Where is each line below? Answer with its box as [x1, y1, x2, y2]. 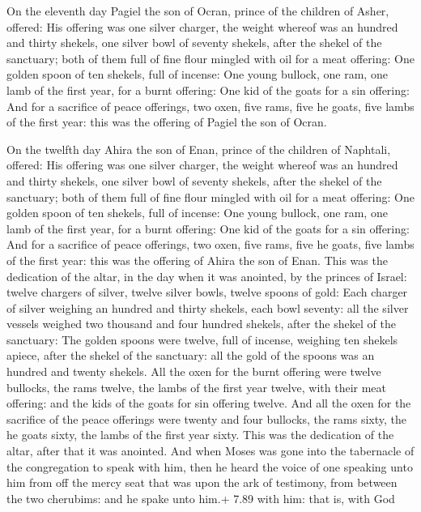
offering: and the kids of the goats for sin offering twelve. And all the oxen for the [6, 395, 411, 412]
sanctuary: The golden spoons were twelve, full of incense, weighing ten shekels [6, 331, 398, 348]
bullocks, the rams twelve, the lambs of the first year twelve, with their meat [6, 378, 387, 395]
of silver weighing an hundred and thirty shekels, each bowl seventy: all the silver [6, 299, 409, 316]
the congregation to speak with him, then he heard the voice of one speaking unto [6, 458, 413, 475]
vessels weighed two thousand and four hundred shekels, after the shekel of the [6, 315, 396, 332]
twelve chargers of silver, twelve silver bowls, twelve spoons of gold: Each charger [6, 284, 408, 301]
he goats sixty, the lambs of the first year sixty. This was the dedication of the [6, 426, 394, 443]
